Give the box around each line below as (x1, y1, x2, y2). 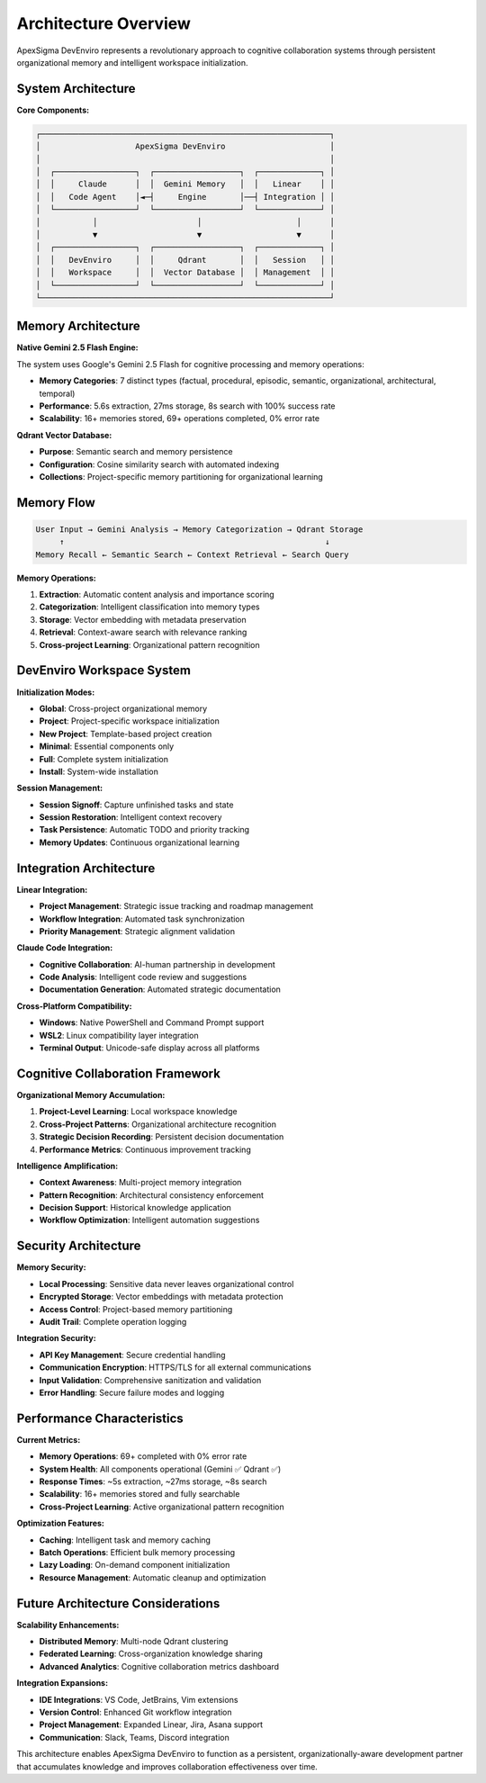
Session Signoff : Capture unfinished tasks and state (39, 799, 234, 810)
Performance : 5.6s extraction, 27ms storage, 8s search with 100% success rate (39, 401, 336, 411)
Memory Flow (16, 495, 96, 510)
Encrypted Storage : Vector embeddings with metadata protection (39, 1292, 283, 1302)
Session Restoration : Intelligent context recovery (39, 812, 222, 823)
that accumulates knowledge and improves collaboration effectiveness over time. (16, 1760, 319, 1772)
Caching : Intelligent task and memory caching (39, 1535, 211, 1545)
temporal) (39, 388, 76, 399)
